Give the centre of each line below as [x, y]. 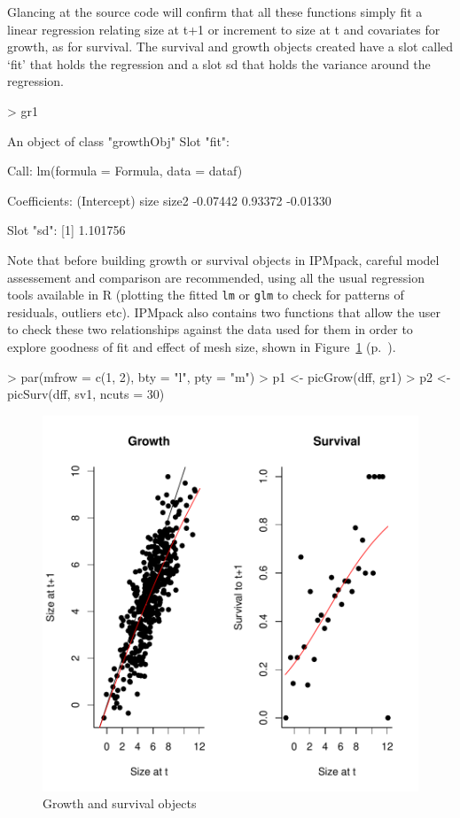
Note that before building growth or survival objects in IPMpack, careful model [223, 259]
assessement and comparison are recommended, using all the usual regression [216, 277]
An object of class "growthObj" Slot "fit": [118, 140]
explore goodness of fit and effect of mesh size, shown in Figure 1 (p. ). [202, 346]
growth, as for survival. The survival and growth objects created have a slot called [230, 47]
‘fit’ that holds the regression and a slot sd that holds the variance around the [219, 63]
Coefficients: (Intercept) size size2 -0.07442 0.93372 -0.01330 [169, 200]
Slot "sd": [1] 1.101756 [66, 230]
